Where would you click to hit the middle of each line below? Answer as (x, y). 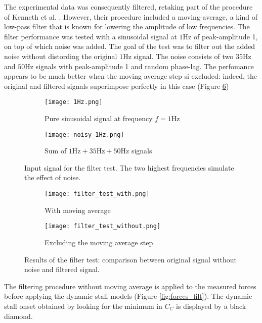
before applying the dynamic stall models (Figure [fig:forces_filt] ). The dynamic (128, 296)
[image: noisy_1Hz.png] (84, 134)
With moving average (78, 210)
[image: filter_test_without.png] (103, 226)
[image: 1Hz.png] (74, 102)
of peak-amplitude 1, (226, 36)
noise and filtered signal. (62, 269)
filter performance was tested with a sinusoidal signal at (91, 36)
